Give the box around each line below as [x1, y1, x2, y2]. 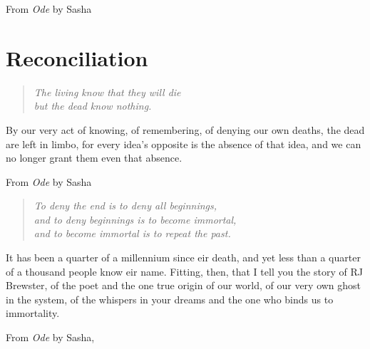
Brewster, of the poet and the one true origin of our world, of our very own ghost [6, 278, 361, 293]
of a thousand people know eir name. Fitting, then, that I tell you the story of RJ [6, 264, 363, 278]
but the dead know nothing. [34, 98, 152, 113]
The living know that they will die [34, 84, 181, 99]
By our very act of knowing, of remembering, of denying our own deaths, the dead [6, 122, 365, 137]
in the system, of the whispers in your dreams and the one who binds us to [6, 291, 334, 306]
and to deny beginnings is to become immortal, [34, 212, 237, 226]
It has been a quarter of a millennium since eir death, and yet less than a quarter [6, 250, 361, 265]
